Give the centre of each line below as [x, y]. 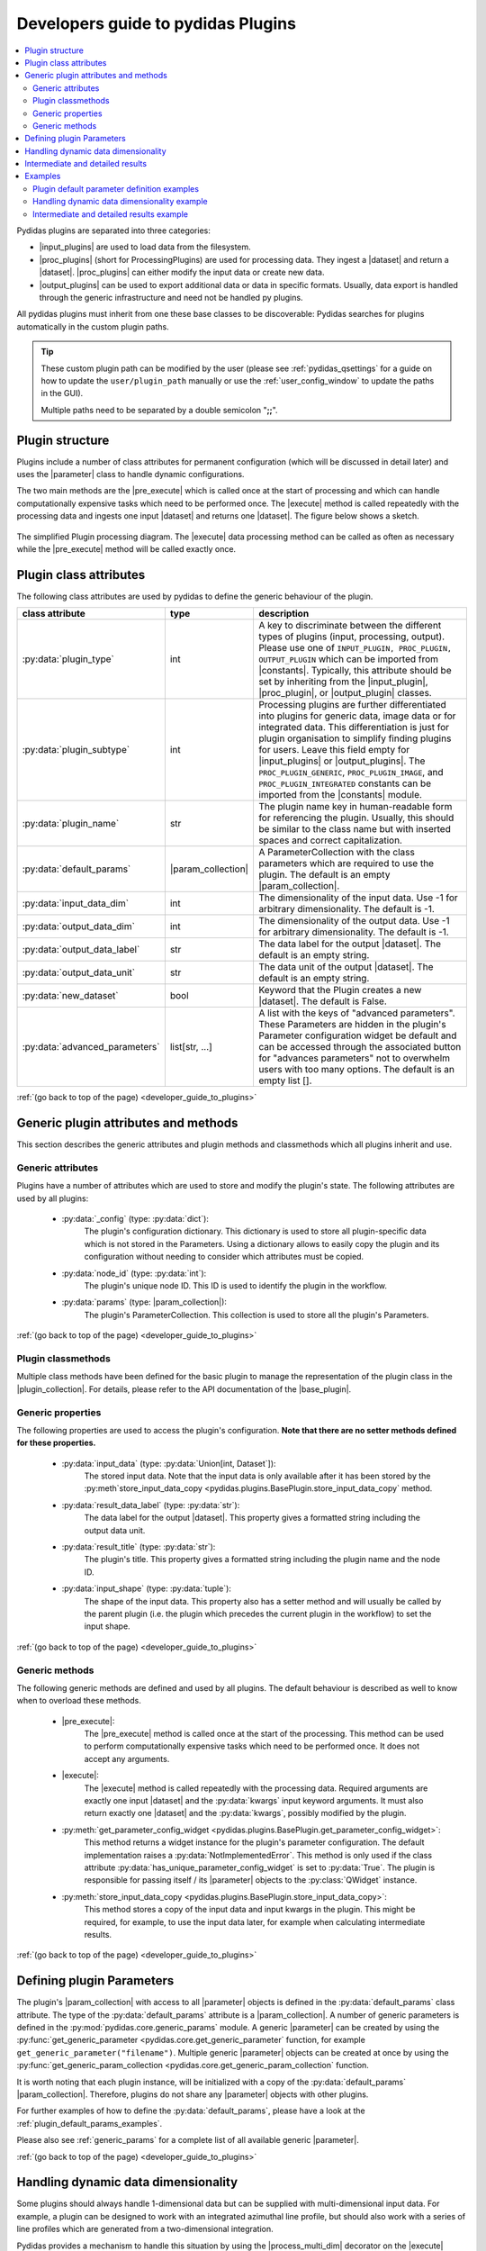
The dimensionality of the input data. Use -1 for [358, 898]
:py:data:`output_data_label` [81, 950]
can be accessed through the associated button [360, 1047]
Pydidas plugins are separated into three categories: [114, 231]
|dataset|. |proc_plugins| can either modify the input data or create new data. [182, 272]
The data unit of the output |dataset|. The [346, 967]
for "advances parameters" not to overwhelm [354, 1058]
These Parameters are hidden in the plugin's [352, 1025]
